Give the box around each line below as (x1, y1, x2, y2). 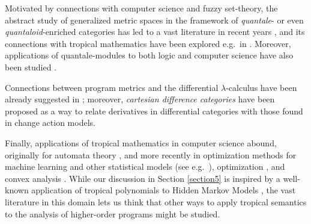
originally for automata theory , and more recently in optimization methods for (5, 148, 297, 161)
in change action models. (5, 116, 95, 129)
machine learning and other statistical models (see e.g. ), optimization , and (5, 160, 285, 173)
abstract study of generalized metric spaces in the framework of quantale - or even (5, 13, 304, 26)
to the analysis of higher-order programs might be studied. (5, 207, 220, 220)
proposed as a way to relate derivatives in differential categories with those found (5, 104, 303, 117)
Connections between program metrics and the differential (5, 81, 219, 93)
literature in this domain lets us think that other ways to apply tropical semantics (5, 195, 307, 208)
